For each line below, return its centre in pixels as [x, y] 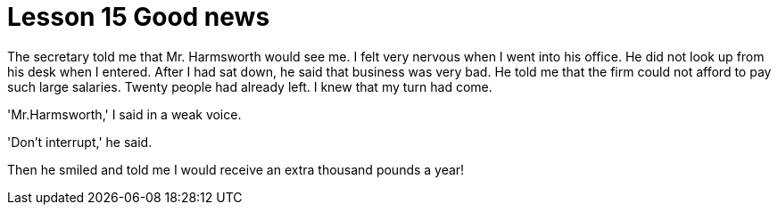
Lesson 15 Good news [139, 17]
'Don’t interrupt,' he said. [80, 142]
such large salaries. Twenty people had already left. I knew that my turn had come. [250, 86]
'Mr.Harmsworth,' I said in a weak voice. [124, 114]
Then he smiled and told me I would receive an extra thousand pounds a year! [236, 169]
